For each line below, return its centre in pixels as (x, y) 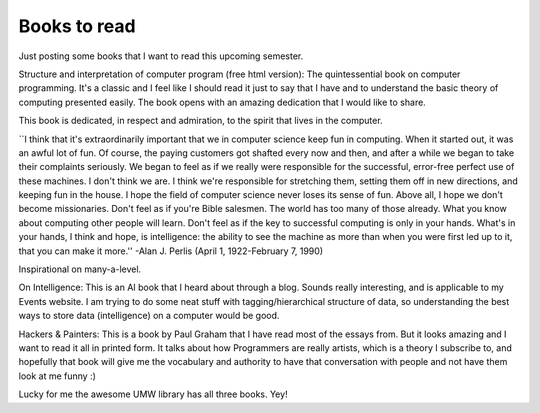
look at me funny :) (57, 376)
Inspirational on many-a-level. (80, 269)
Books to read (77, 26)
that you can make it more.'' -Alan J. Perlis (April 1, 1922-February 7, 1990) (171, 251)
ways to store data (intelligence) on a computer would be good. (149, 316)
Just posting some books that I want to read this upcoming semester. (161, 56)
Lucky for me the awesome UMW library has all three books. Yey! (153, 394)
